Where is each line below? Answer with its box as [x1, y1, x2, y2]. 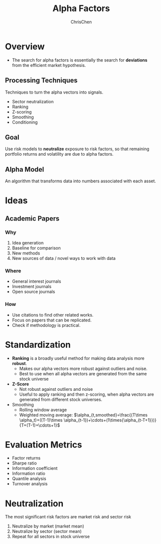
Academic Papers [5, 214, 59, 223]
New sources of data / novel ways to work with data [12, 256, 116, 261]
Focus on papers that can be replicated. [12, 317, 92, 323]
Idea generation [12, 240, 44, 245]
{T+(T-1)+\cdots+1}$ [19, 422, 60, 428]
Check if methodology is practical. [12, 322, 81, 328]
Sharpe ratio [12, 460, 37, 466]
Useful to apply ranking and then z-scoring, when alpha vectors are [19, 391, 154, 397]
